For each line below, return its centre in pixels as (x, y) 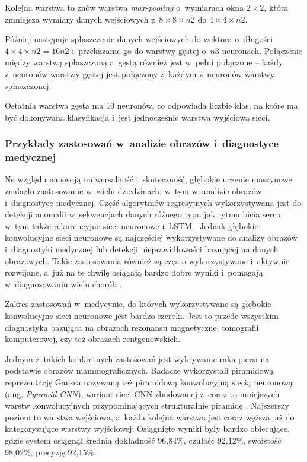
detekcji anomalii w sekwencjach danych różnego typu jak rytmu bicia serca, (144, 214)
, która (276, 7)
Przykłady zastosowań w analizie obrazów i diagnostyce (142, 143)
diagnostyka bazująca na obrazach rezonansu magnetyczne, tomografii (132, 327)
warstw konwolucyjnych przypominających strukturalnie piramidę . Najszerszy (147, 405)
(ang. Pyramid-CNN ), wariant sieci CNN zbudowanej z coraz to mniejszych (142, 393)
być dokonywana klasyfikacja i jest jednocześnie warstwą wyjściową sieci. (137, 117)
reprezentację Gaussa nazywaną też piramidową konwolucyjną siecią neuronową (149, 382)
